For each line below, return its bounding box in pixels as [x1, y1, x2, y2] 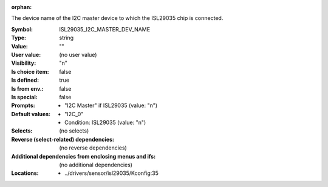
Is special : [11, 93, 38, 100]
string [59, 34, 74, 42]
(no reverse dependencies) [59, 144, 127, 151]
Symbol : [11, 25, 33, 33]
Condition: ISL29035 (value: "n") [64, 119, 146, 126]
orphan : [11, 4, 32, 10]
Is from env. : [11, 85, 44, 92]
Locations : [11, 169, 39, 177]
